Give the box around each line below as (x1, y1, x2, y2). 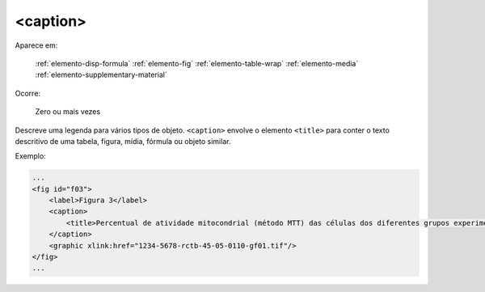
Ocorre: (15, 88, 40, 98)
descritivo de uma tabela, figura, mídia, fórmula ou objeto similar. (15, 136, 231, 146)
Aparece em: (15, 40, 58, 50)
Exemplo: (15, 151, 46, 161)
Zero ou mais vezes (35, 107, 101, 116)
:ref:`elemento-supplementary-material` (35, 70, 167, 80)
